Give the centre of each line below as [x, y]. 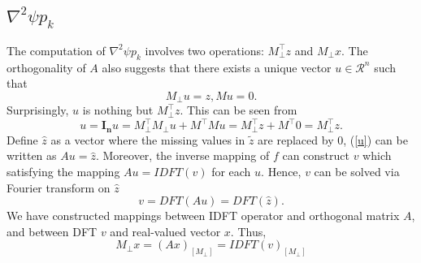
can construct [316, 155]
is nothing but [118, 110]
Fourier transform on [59, 187]
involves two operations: [204, 50]
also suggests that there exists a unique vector [217, 67]
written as [32, 155]
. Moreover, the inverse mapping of [182, 155]
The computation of [56, 50]
